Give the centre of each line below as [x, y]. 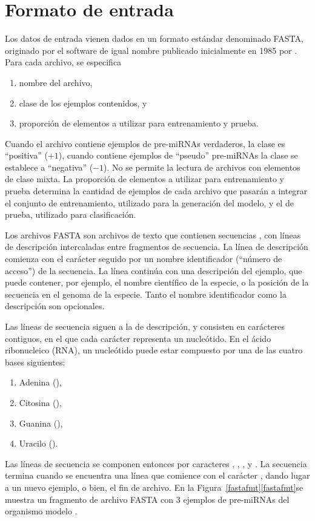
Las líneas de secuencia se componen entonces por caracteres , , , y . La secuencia [156, 463]
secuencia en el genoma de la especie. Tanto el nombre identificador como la [146, 294]
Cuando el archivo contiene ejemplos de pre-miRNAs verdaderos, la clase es [145, 143]
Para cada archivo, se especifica [63, 62]
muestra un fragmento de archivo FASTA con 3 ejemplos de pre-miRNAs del [147, 499]
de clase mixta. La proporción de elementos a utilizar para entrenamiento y [144, 179]
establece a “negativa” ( [49, 167]
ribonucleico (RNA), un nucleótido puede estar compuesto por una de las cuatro [154, 350]
